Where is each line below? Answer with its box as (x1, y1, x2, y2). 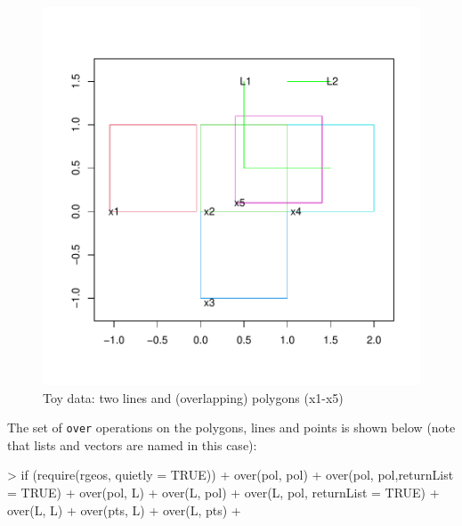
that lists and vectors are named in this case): (7, 435, 257, 454)
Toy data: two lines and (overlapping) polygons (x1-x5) (43, 388, 344, 407)
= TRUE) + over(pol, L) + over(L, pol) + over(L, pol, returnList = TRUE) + (7, 483, 440, 502)
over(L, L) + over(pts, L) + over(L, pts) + (7, 500, 241, 519)
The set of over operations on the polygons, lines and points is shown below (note (7, 418, 456, 437)
